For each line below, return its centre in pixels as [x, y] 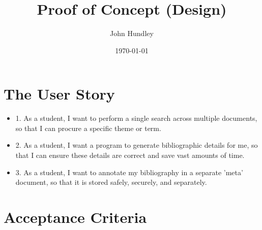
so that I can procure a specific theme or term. [88, 128]
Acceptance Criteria [75, 217]
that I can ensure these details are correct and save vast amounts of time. [130, 155]
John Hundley [132, 33]
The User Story [59, 94]
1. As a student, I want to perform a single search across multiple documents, [136, 118]
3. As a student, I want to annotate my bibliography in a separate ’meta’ [129, 172]
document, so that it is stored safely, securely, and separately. [111, 182]
